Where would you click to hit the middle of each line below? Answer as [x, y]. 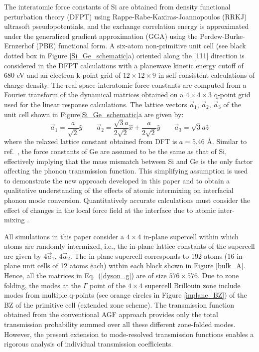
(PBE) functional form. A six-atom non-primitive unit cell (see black [141, 46]
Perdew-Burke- [222, 36]
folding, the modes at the [43, 285]
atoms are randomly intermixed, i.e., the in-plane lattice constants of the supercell [129, 246]
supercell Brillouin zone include [193, 285]
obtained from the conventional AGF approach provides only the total [111, 314]
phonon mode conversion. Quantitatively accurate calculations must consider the [127, 200]
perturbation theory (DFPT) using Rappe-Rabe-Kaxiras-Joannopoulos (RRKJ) [126, 16]
